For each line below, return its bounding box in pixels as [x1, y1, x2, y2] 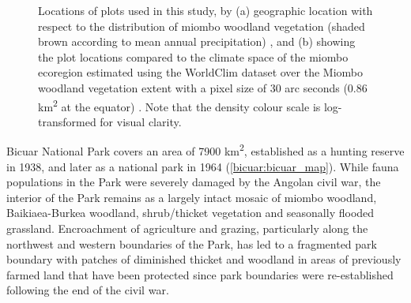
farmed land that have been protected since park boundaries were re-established [6, 266, 394, 282]
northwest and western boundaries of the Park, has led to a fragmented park [6, 235, 377, 252]
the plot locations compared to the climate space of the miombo [38, 48, 349, 65]
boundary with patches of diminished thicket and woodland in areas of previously [6, 251, 402, 267]
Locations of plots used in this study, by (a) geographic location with [38, 2, 373, 18]
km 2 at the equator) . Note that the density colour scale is [38, 95, 321, 114]
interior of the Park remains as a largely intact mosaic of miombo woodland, [6, 189, 377, 205]
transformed [38, 113, 96, 129]
